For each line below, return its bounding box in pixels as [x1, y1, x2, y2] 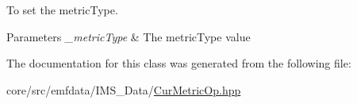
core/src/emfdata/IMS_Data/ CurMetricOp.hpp [6, 81, 241, 98]
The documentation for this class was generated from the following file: [6, 55, 351, 71]
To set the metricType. [6, 2, 118, 17]
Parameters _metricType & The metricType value [6, 28, 251, 44]
